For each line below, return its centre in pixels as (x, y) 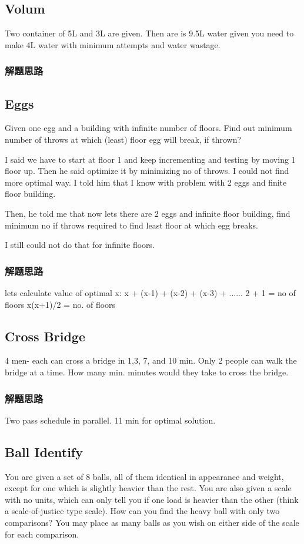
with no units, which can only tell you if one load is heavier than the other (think (152, 499)
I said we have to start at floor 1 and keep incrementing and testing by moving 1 (150, 159)
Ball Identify (44, 451)
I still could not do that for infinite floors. (80, 245)
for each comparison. (42, 534)
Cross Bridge (45, 336)
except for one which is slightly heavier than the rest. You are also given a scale (148, 488)
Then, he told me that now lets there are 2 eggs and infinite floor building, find (148, 213)
